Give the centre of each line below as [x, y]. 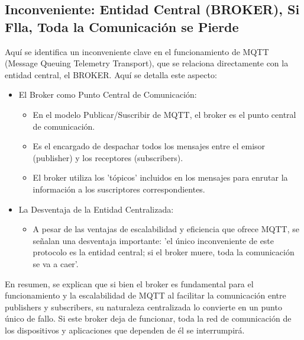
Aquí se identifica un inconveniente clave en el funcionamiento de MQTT [137, 51]
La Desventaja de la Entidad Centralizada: [96, 209]
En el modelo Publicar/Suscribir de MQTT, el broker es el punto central [164, 114]
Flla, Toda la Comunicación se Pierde [122, 26]
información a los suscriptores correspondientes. [119, 189]
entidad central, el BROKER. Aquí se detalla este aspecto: [111, 74]
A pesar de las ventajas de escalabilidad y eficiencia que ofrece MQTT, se [166, 229]
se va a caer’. [56, 263]
